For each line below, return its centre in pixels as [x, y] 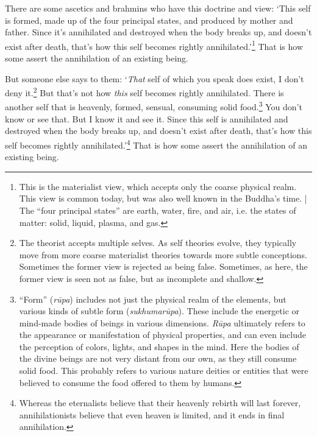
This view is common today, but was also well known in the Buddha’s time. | [163, 198]
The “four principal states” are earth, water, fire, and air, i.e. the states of [158, 210]
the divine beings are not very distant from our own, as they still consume [158, 358]
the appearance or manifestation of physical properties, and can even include [162, 335]
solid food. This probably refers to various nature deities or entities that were [164, 371]
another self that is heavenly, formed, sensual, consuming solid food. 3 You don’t [154, 106]
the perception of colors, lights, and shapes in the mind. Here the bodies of [159, 346]
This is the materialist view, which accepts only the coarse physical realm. [158, 186]
